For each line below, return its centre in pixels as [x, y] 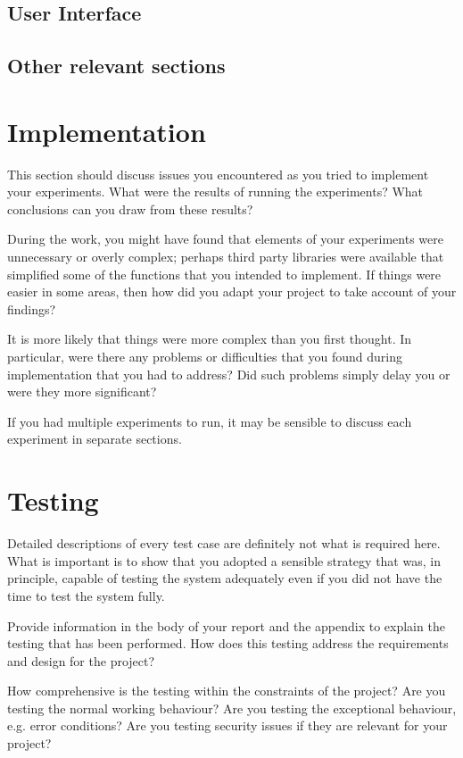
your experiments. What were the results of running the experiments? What [215, 192]
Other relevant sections [116, 66]
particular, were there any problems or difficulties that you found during [205, 357]
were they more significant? [82, 391]
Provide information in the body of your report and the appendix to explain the [226, 625]
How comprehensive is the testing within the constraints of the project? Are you [227, 691]
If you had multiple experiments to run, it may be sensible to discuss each [210, 421]
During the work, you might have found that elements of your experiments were [225, 239]
